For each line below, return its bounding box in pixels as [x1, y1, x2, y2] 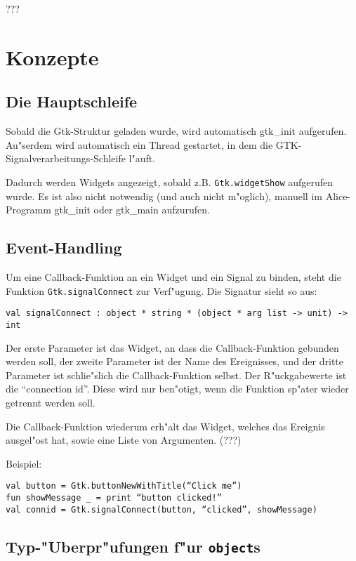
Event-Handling [6, 237, 122, 258]
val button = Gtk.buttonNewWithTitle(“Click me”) [6, 481, 242, 491]
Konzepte [6, 42, 99, 71]
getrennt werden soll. [6, 395, 95, 409]
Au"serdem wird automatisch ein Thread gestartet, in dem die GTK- [6, 137, 302, 152]
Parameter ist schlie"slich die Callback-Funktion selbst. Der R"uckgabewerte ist [6, 367, 347, 382]
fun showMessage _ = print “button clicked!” [6, 492, 222, 503]
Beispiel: [6, 456, 42, 470]
